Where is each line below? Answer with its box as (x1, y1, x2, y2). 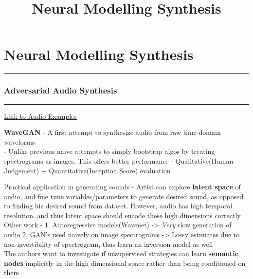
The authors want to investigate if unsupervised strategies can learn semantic (4, 248, 238, 259)
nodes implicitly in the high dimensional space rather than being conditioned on (4, 258, 246, 268)
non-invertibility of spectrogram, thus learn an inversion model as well (4, 239, 213, 249)
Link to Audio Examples (4, 111, 77, 121)
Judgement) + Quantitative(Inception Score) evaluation (4, 165, 171, 175)
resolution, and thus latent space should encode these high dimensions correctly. (4, 210, 242, 220)
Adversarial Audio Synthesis (4, 84, 117, 96)
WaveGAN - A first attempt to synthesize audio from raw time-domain (4, 127, 221, 137)
